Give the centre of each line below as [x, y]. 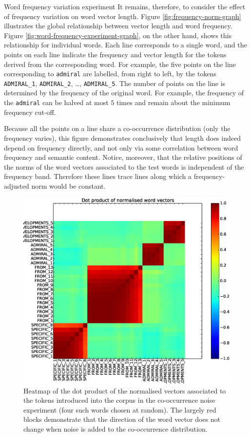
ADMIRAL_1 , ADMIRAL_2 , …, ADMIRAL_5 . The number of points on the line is [115, 83]
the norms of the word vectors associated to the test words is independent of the [124, 166]
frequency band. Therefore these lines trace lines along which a [98, 176]
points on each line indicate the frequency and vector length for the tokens [115, 54]
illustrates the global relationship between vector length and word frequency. [118, 26]
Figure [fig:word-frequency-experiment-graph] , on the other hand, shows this [118, 35]
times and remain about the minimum [174, 102]
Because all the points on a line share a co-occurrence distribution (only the [117, 128]
